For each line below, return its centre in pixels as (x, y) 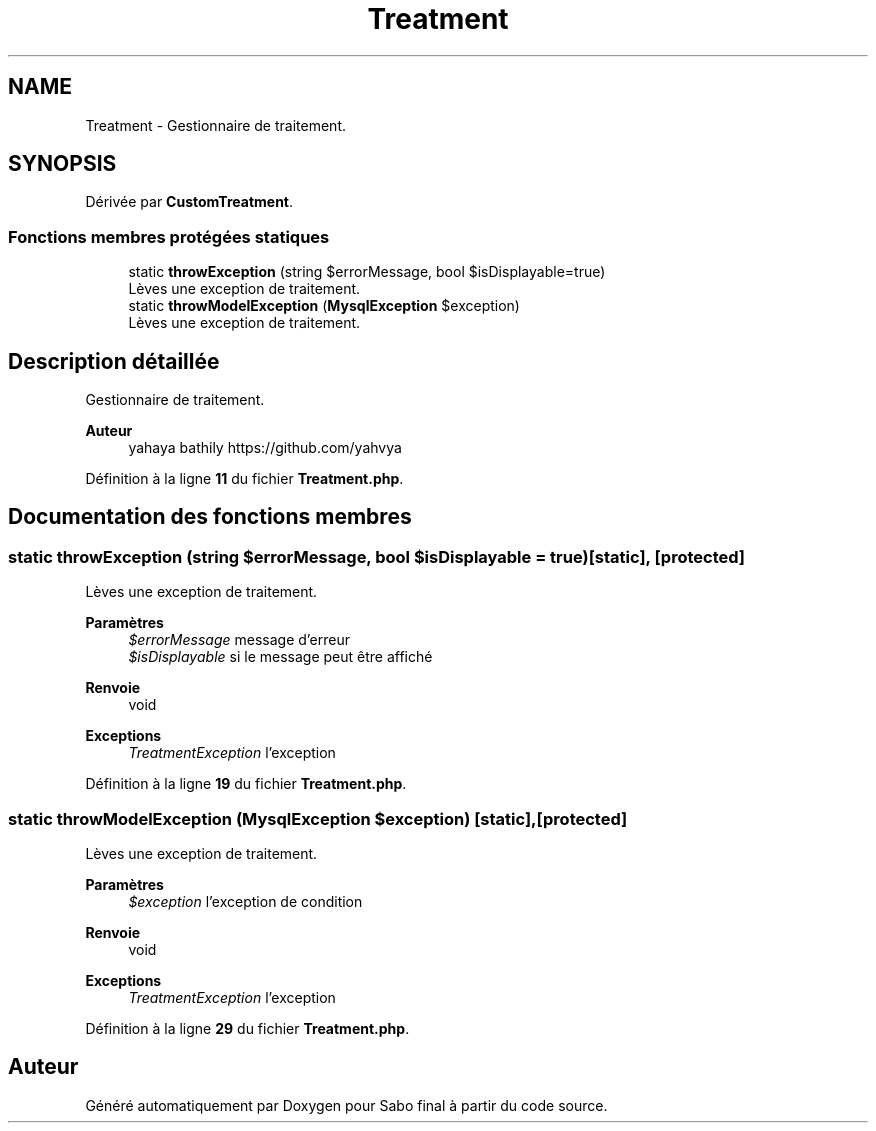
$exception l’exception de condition (245, 901)
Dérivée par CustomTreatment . (189, 202)
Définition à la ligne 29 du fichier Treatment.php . (247, 1028)
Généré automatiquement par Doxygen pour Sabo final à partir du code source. (346, 1105)
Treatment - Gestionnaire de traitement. (215, 125)
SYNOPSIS (62, 164)
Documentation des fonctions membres (210, 517)
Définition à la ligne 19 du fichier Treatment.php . (246, 784)
